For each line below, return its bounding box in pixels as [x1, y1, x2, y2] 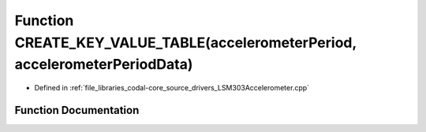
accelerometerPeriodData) [14, 56, 193, 74]
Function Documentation [14, 103, 140, 117]
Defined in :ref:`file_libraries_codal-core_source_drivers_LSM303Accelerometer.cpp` [34, 83, 310, 93]
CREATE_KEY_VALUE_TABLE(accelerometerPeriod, [14, 34, 357, 51]
